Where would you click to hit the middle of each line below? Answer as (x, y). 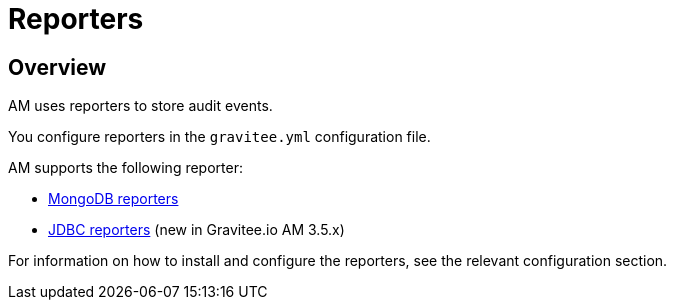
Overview (57, 67)
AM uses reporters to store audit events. (140, 106)
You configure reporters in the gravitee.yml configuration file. (219, 137)
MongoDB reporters (113, 199)
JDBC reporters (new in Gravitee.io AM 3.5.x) (196, 230)
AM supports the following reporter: (125, 168)
